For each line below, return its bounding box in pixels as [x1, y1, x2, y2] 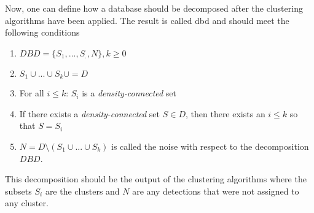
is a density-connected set [82, 87, 177, 99]
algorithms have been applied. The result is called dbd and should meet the [5, 14, 289, 26]
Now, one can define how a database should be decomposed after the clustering [5, 2, 303, 14]
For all [19, 87, 44, 99]
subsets [5, 184, 32, 197]
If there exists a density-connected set [19, 107, 160, 120]
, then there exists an [185, 107, 265, 120]
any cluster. [5, 196, 49, 209]
